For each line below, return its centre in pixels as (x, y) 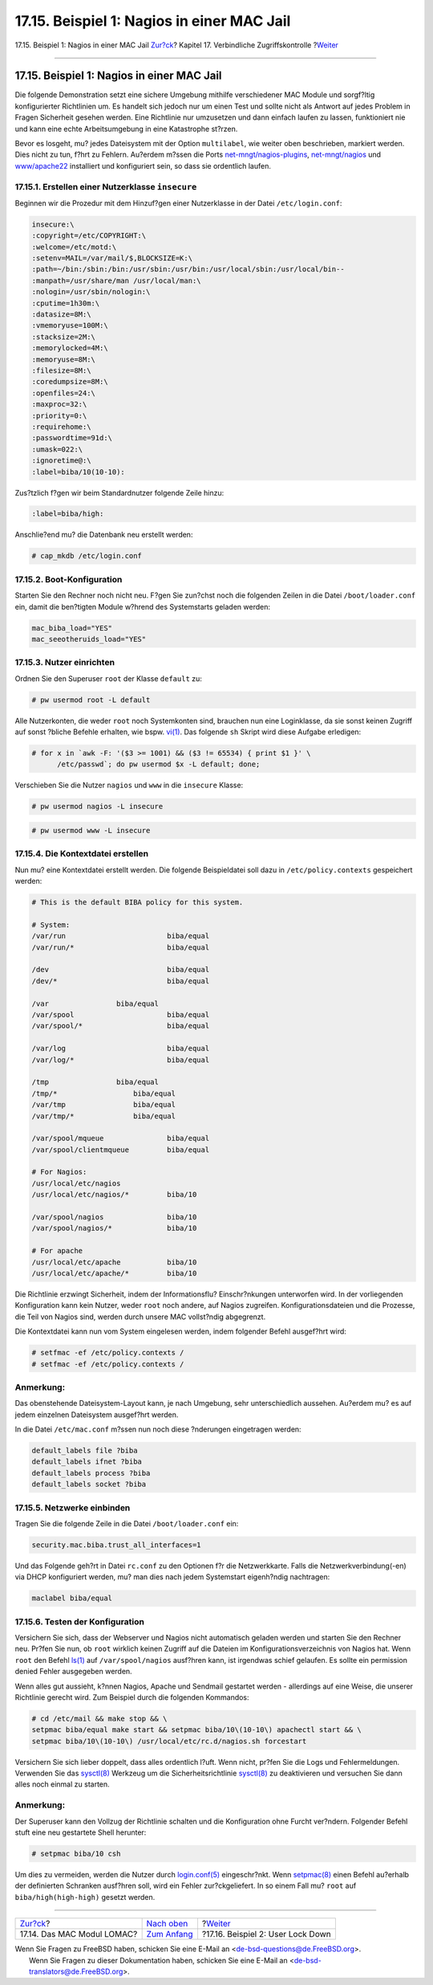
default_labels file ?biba (85, 1450)
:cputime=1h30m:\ (66, 303)
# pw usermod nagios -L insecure (97, 807)
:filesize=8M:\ (61, 371)
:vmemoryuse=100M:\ (70, 326)
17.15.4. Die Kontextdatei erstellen (81, 854)
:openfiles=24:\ (64, 393)
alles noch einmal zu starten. (62, 1784)
